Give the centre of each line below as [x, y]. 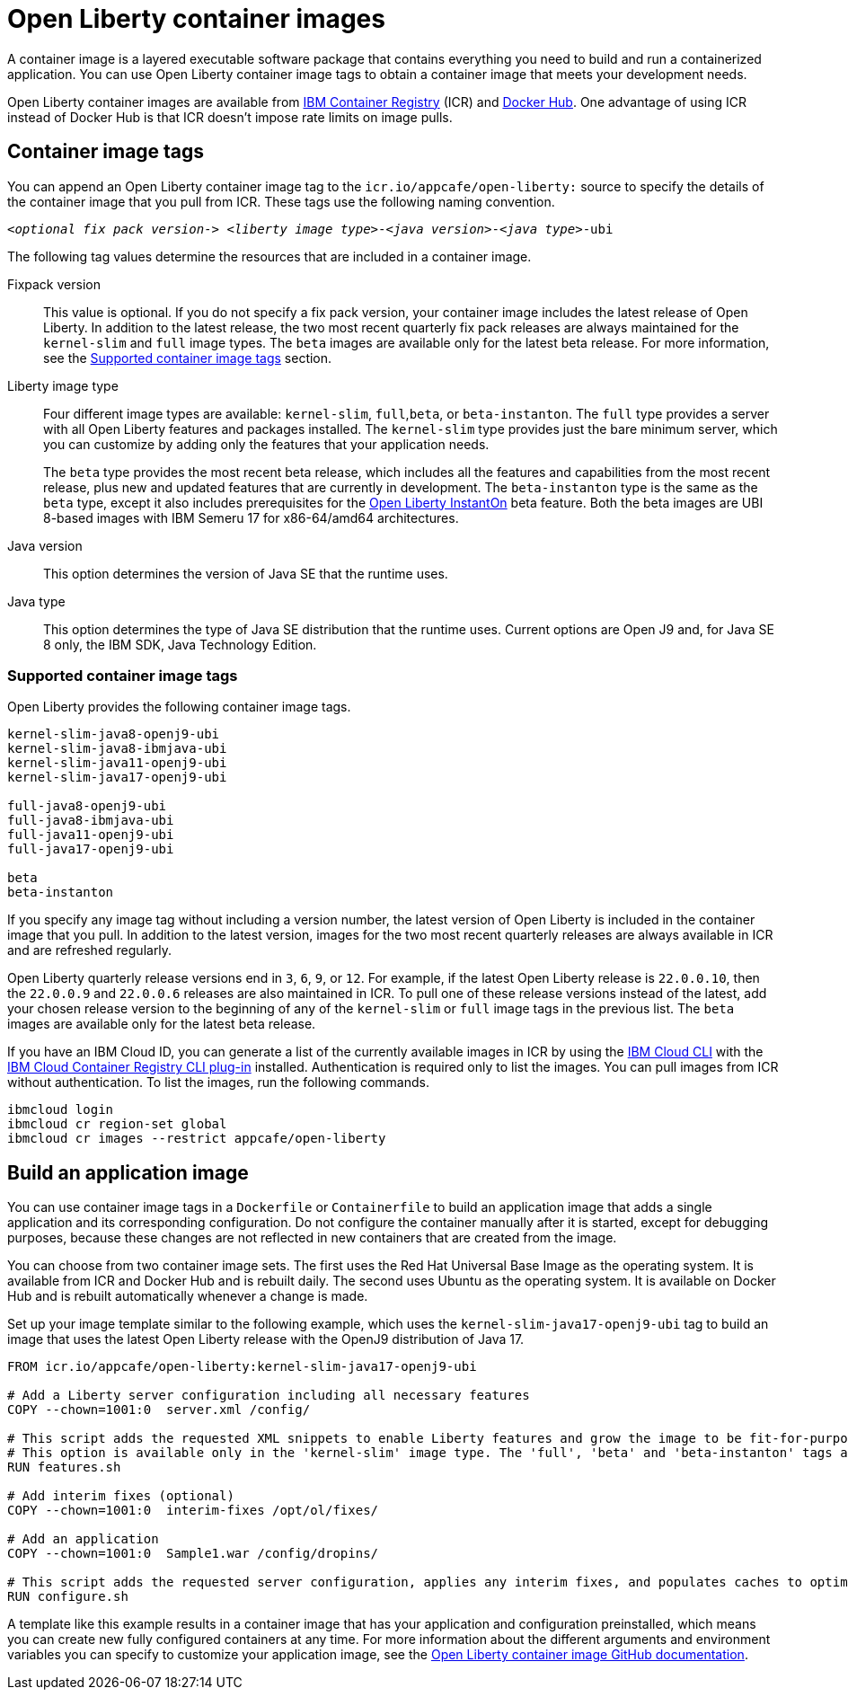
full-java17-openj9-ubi [91, 849]
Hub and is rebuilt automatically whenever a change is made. [188, 1296]
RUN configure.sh [68, 1597]
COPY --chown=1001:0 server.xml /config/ [159, 1410]
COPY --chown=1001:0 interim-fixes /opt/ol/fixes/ [193, 1511]
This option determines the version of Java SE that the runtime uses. [246, 573]
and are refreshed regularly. [90, 950]
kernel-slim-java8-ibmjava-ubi [117, 749]
